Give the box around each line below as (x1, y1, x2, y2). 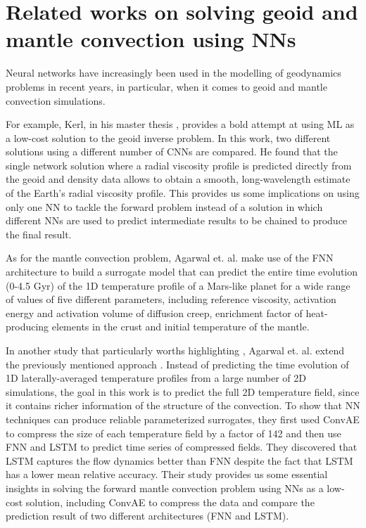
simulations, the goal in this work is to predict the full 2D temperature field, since (6, 384, 360, 399)
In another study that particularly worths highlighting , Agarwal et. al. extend (6, 343, 345, 357)
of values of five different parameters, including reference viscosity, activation (6, 292, 336, 307)
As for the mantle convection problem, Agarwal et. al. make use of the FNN (6, 250, 334, 265)
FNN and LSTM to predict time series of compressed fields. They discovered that (6, 439, 358, 454)
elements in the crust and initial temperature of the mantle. (51, 319, 310, 334)
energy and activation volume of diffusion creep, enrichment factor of (6, 305, 303, 320)
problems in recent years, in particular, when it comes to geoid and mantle (6, 79, 327, 94)
